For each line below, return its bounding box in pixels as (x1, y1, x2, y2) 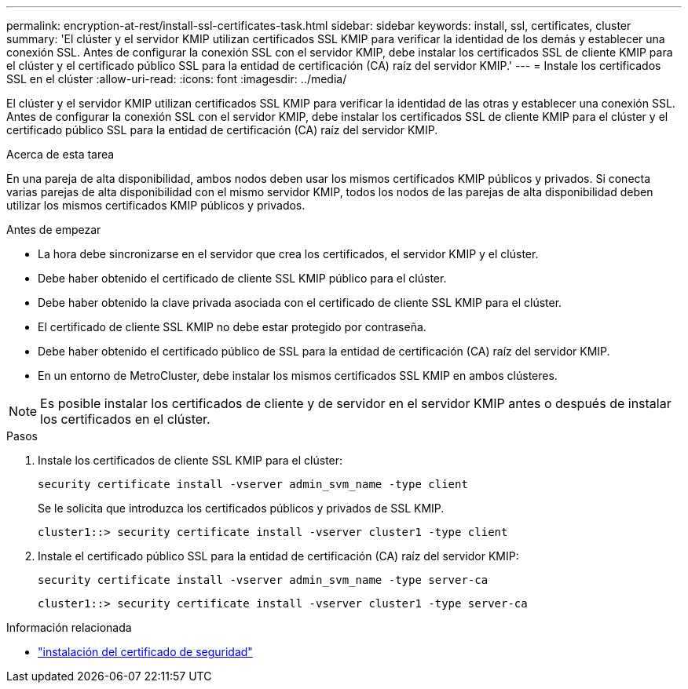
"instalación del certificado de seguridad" (38, 645, 253, 658)
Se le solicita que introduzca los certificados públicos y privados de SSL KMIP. (38, 501, 445, 515)
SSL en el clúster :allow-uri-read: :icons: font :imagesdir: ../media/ (6, 72, 347, 86)
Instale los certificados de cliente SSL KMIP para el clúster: (38, 454, 343, 467)
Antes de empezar (6, 223, 101, 236)
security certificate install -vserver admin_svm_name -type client (38, 478, 468, 490)
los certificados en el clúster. (40, 411, 210, 427)
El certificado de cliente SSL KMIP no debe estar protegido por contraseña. (38, 320, 426, 334)
